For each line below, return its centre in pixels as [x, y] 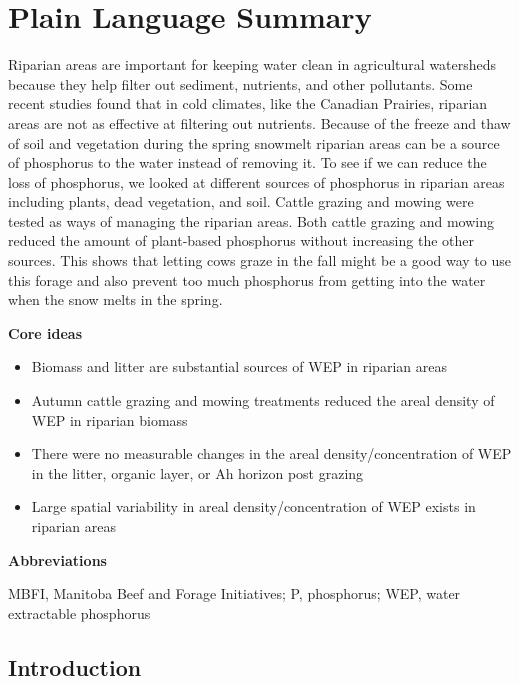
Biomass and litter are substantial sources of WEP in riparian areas [239, 366]
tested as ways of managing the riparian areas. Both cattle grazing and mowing [251, 220]
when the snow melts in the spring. [115, 299]
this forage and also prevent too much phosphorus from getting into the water [247, 279]
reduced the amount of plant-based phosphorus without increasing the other [241, 240]
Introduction [75, 666]
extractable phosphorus [79, 612]
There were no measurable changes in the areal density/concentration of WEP [271, 453]
